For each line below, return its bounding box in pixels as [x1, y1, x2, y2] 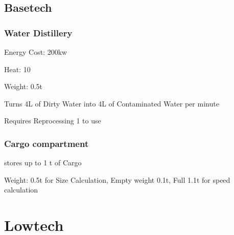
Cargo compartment [4, 137, 89, 149]
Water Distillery [4, 26, 73, 39]
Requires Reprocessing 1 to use [4, 115, 101, 126]
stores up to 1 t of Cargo [4, 157, 82, 168]
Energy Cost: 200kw [4, 47, 67, 57]
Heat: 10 [4, 63, 31, 74]
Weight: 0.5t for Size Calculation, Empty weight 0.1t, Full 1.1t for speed [4, 174, 230, 185]
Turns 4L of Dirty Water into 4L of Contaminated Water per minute [4, 98, 219, 109]
